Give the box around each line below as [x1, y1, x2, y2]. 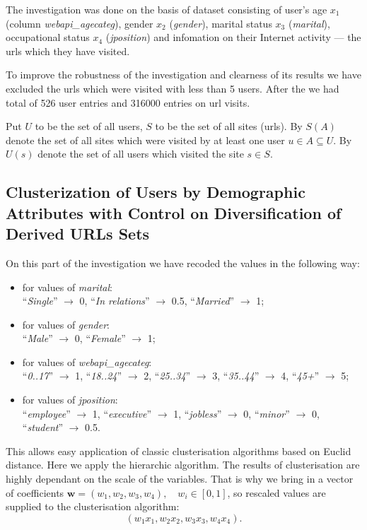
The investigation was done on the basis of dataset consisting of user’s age [6, 2, 327, 16]
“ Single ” [22, 293, 58, 308]
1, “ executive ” [92, 406, 152, 420]
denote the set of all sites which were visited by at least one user [6, 132, 285, 147]
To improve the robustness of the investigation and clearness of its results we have [6, 67, 361, 82]
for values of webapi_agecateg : [22, 354, 152, 369]
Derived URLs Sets [6, 223, 150, 245]
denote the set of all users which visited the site [37, 146, 244, 161]
